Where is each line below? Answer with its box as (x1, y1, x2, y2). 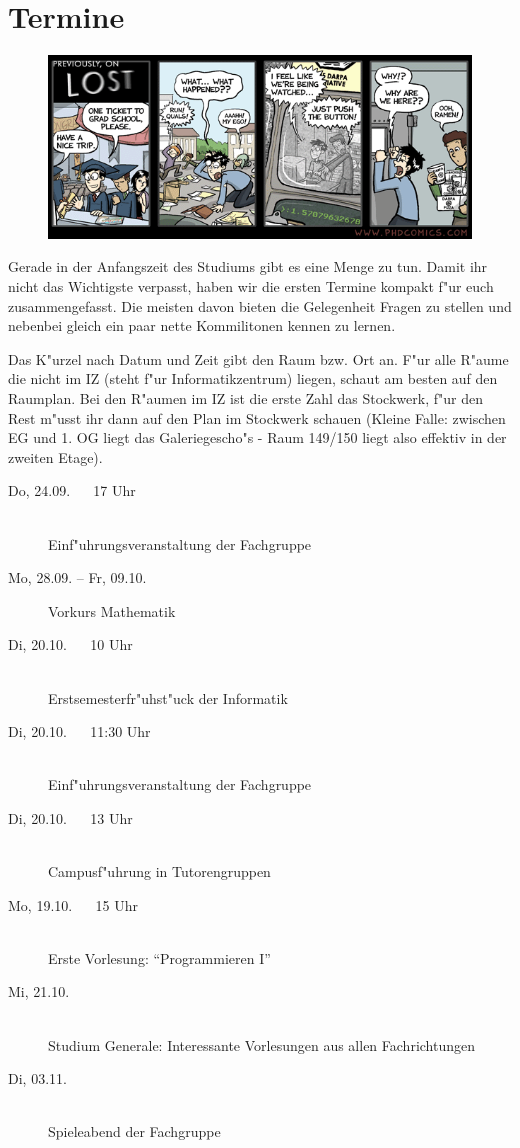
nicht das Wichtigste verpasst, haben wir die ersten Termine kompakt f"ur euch (8, 276, 494, 297)
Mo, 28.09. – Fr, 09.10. (8, 567, 147, 588)
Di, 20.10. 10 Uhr (8, 634, 133, 655)
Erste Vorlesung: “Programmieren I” (48, 947, 271, 968)
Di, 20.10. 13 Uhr (8, 807, 133, 828)
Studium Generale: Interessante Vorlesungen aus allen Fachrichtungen (48, 1034, 475, 1055)
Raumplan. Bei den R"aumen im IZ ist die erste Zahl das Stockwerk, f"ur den (8, 388, 483, 408)
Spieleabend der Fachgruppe (48, 1121, 221, 1142)
